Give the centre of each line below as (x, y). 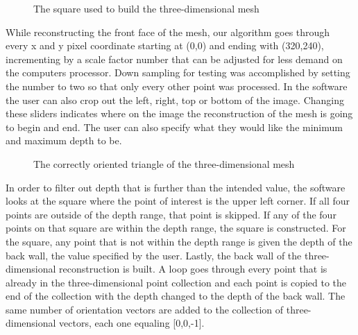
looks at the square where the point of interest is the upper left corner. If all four (178, 201)
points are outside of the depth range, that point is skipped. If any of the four (171, 214)
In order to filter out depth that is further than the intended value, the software (176, 187)
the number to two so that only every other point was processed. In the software (177, 86)
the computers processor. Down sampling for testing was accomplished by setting (178, 72)
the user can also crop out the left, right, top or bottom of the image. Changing (175, 100)
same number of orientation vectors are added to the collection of (145, 309)
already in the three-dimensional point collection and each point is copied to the (176, 282)
